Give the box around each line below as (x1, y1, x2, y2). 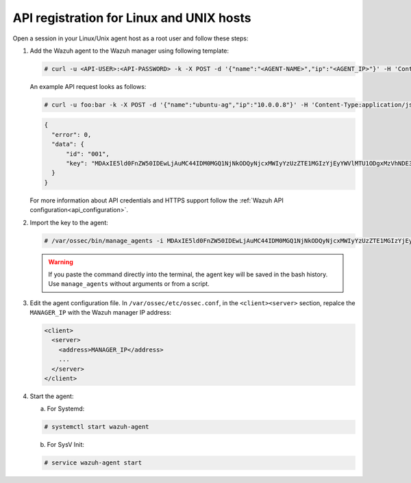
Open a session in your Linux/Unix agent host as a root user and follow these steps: (12, 34, 249, 42)
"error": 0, (51, 131, 92, 138)
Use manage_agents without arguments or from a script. (48, 280, 210, 288)
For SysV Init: (47, 441, 85, 449)
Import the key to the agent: (29, 218, 109, 226)
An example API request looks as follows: (29, 82, 147, 90)
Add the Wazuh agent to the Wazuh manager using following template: (29, 47, 229, 55)
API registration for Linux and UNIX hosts (12, 10, 251, 25)
